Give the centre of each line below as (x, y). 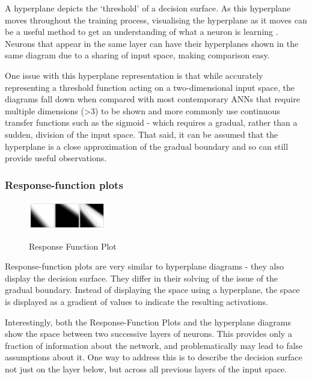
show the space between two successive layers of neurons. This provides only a (148, 334)
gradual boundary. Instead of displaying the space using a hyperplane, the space (152, 290)
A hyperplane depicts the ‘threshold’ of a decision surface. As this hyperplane (148, 8)
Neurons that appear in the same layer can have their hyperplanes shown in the (152, 43)
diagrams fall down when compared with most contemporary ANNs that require (152, 99)
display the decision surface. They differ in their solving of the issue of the (142, 278)
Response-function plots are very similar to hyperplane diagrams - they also (145, 266)
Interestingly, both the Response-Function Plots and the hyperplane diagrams (148, 322)
